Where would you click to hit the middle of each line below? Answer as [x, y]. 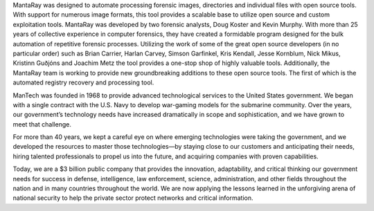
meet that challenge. [42, 124]
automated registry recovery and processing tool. [83, 82]
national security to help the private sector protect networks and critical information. [133, 198]
